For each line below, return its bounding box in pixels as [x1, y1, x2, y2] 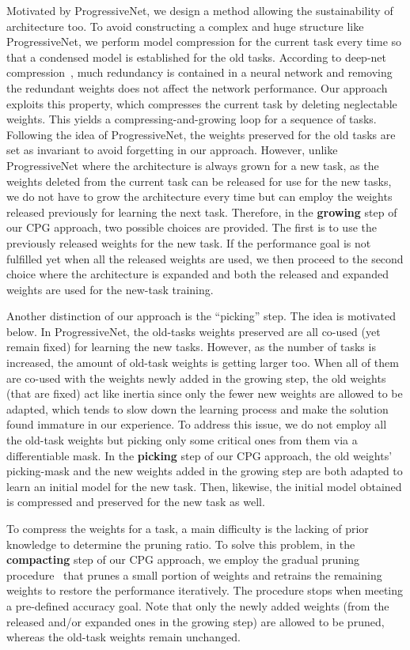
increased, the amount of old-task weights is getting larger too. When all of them [6, 354, 399, 371]
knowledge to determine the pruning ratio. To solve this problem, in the [6, 535, 355, 552]
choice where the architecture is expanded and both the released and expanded [6, 266, 389, 282]
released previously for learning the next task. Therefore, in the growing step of [6, 203, 397, 220]
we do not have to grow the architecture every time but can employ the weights [6, 188, 393, 205]
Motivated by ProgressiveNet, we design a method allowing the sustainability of [6, 2, 393, 18]
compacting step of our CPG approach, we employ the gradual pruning [6, 551, 359, 568]
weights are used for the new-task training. [6, 281, 214, 297]
